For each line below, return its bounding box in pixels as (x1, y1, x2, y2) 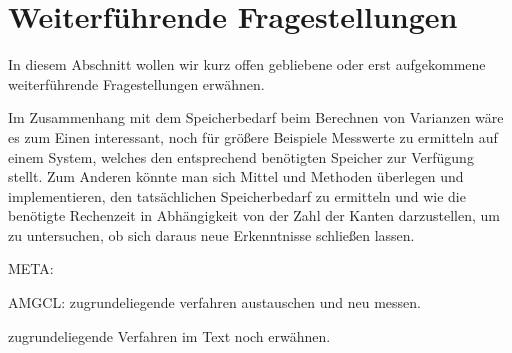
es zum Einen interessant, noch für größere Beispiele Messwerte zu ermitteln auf (8, 126, 498, 147)
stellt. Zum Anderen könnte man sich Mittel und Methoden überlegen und (8, 166, 464, 187)
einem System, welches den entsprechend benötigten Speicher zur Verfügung (8, 146, 474, 167)
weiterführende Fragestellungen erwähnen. (8, 73, 265, 94)
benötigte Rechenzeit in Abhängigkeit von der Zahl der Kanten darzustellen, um (8, 205, 500, 226)
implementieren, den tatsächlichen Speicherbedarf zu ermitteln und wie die (8, 185, 466, 206)
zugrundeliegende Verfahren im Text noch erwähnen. (8, 325, 331, 346)
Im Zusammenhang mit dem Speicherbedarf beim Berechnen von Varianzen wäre (8, 107, 504, 128)
